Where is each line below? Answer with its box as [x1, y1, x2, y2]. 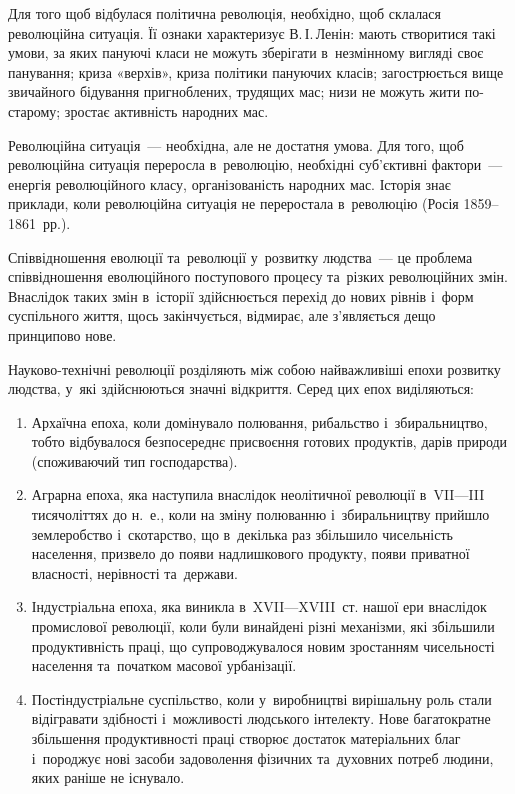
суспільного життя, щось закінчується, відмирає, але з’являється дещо [8, 305, 436, 326]
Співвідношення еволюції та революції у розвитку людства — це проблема [8, 246, 473, 267]
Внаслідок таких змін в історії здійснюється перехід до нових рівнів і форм [8, 285, 474, 306]
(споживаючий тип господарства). [31, 450, 238, 471]
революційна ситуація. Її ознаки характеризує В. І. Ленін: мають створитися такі [8, 22, 496, 43]
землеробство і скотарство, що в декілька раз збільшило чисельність [31, 523, 453, 544]
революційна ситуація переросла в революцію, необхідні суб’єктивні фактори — [8, 154, 503, 175]
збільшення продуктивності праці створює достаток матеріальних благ [31, 728, 461, 748]
